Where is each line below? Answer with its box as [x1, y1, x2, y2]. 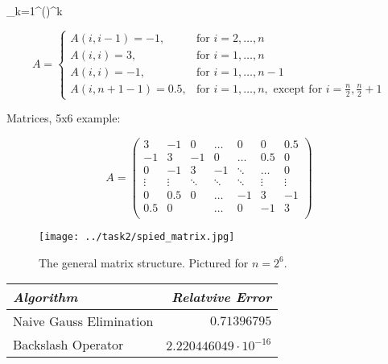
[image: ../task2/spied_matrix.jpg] [39, 230, 235, 242]
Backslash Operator [13, 335, 124, 354]
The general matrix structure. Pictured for [39, 254, 249, 271]
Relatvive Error [171, 287, 272, 307]
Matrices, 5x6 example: [6, 110, 121, 126]
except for [273, 83, 323, 95]
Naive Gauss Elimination [13, 312, 154, 331]
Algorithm [13, 287, 78, 307]
